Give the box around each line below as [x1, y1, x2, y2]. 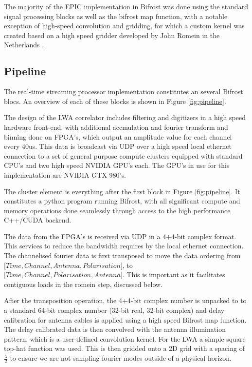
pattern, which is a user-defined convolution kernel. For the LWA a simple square [4, 333, 246, 344]
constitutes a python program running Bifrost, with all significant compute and [4, 196, 240, 206]
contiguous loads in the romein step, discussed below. [4, 279, 162, 289]
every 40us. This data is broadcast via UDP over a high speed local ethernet [4, 141, 232, 151]
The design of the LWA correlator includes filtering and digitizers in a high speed [4, 112, 246, 122]
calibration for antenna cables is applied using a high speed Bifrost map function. [4, 314, 247, 325]
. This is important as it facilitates [122, 269, 225, 280]
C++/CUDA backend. [4, 215, 72, 225]
